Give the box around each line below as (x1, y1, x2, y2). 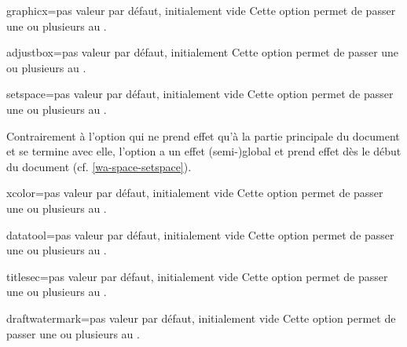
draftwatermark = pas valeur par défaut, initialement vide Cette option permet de (6, 309, 396, 326)
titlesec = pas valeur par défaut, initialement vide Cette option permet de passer (6, 268, 388, 284)
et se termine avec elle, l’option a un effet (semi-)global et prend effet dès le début (6, 143, 401, 159)
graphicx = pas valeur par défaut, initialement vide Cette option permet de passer (6, 2, 396, 18)
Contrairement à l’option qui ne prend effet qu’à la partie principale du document (6, 127, 400, 144)
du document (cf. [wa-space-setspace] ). (6, 158, 192, 174)
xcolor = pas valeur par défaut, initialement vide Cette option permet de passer (6, 184, 383, 201)
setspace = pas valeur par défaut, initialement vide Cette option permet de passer (6, 86, 394, 102)
